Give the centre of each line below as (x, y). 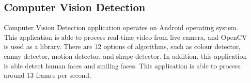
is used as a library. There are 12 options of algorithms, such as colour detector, (122, 46)
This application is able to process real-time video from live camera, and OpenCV (125, 37)
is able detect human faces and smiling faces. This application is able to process (122, 65)
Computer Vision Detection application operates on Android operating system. (121, 27)
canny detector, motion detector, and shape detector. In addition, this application (125, 56)
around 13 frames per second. (47, 75)
